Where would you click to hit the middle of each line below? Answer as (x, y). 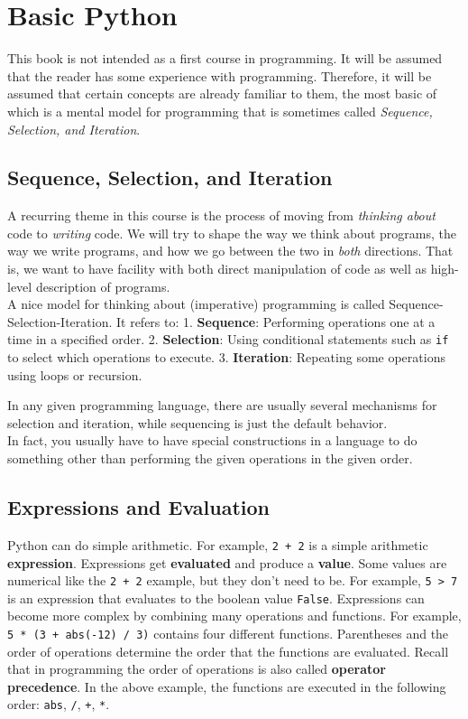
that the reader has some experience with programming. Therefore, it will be (220, 75)
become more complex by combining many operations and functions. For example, (234, 616)
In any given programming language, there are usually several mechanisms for (222, 405)
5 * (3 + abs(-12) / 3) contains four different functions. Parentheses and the (228, 634)
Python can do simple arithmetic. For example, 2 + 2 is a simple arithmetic (218, 544)
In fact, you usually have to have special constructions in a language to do (212, 440)
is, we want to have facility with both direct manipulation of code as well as (217, 269)
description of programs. (103, 286)
